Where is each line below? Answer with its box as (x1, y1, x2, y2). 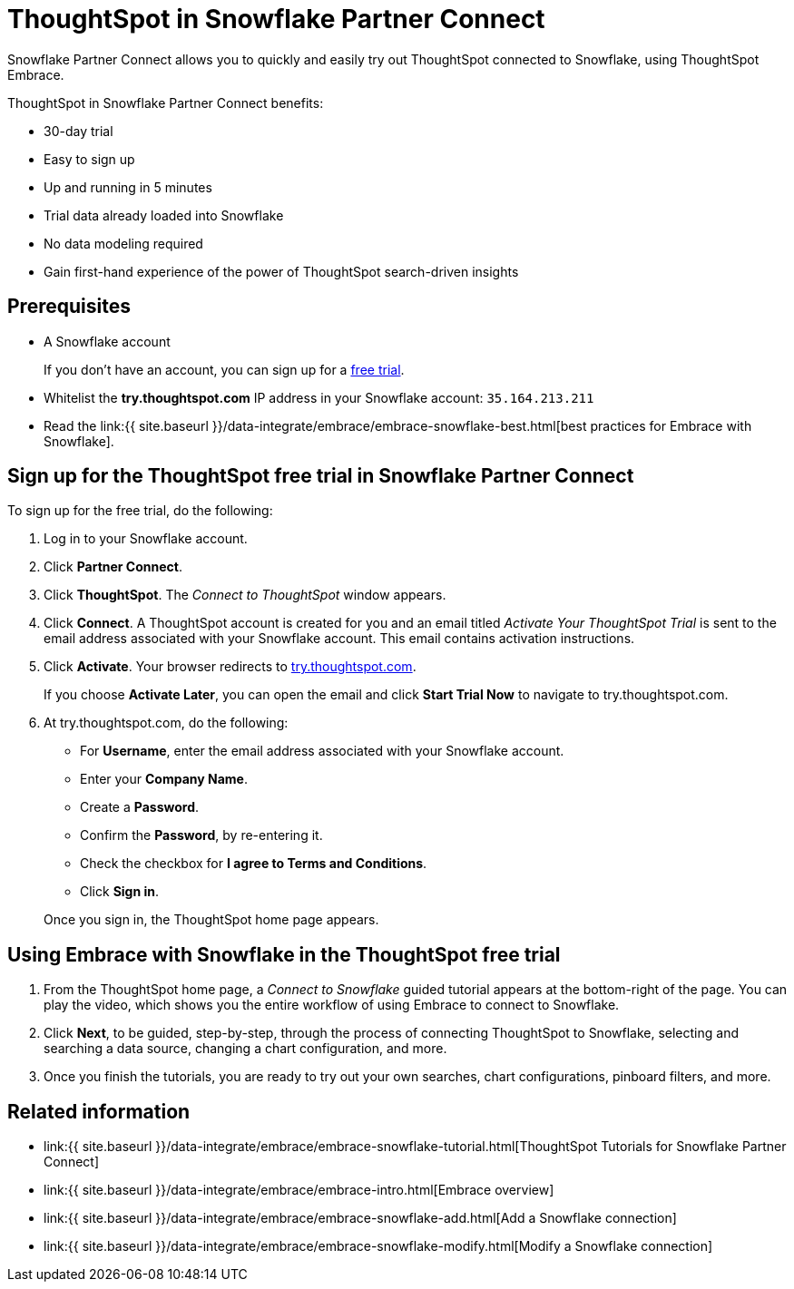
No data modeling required (44, 235, 203, 251)
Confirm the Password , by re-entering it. (80, 827, 323, 844)
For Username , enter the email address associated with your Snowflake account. (80, 743, 564, 759)
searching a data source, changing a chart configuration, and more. (44, 1040, 447, 1057)
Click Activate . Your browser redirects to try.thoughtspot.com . (44, 659, 417, 675)
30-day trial (44, 122, 113, 139)
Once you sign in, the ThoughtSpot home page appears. (44, 912, 379, 928)
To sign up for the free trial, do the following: (7, 503, 273, 519)
